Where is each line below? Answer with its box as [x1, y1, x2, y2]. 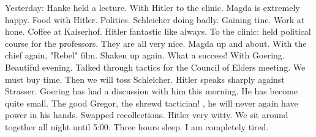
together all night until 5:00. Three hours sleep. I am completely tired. [5, 120, 269, 133]
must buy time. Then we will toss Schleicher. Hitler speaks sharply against [5, 72, 285, 85]
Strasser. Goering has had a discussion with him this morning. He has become [5, 85, 298, 97]
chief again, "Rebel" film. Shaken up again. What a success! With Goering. [5, 49, 285, 61]
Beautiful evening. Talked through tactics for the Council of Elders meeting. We [5, 60, 306, 73]
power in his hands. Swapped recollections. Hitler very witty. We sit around [5, 108, 288, 121]
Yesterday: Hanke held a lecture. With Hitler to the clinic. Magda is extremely [5, 1, 300, 13]
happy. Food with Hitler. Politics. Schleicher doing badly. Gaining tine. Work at [5, 13, 305, 26]
